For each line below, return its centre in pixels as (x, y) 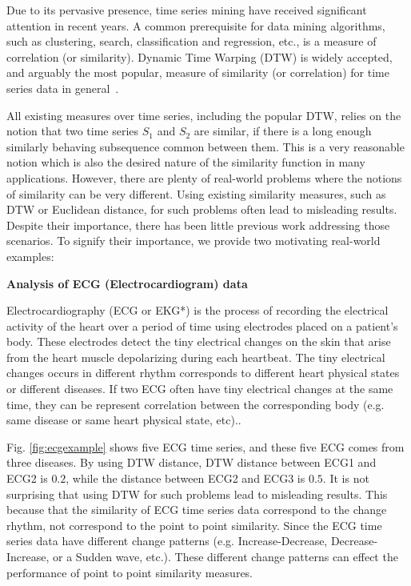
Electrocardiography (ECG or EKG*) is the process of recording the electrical (198, 310)
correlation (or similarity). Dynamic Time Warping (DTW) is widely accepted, (200, 56)
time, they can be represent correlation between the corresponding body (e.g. (196, 404)
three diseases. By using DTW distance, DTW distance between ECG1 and (192, 462)
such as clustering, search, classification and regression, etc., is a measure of (192, 41)
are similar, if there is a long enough (283, 131)
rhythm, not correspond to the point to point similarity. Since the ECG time (194, 525)
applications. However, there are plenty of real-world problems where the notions (204, 177)
